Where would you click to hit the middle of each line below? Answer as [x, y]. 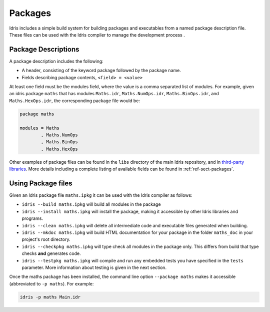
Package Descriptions [44, 49]
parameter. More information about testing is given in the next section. [94, 267]
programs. [32, 218]
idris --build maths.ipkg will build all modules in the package [91, 204]
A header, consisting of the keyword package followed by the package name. [101, 71]
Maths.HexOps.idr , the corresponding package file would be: [74, 101]
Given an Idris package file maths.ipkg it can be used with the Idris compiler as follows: [101, 195]
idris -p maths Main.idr [50, 297]
